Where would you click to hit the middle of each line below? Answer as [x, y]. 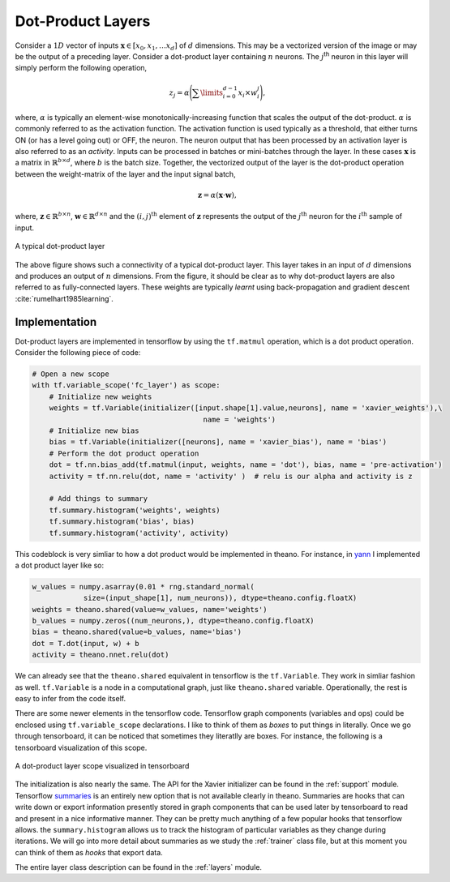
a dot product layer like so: [60, 565]
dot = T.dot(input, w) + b [86, 643]
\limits [211, 92]
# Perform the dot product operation [124, 453]
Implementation [56, 321]
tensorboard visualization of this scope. [81, 747]
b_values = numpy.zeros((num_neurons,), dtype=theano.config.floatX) [173, 621]
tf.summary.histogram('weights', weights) [135, 510]
